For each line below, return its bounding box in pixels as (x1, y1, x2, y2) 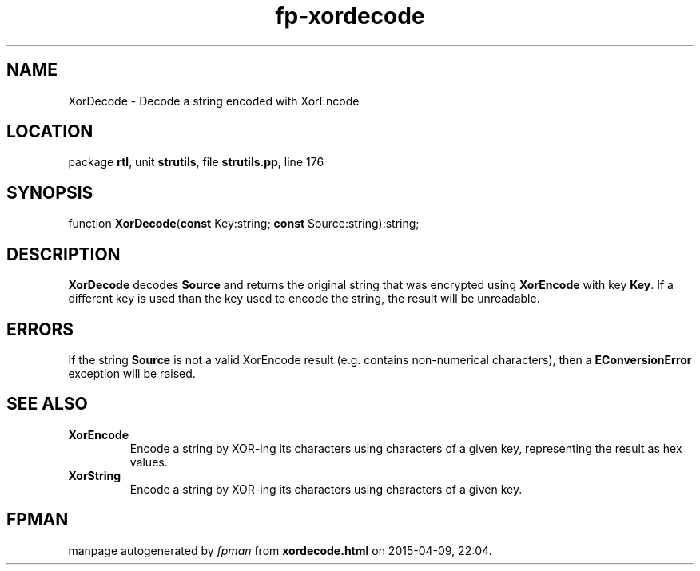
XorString (68, 468, 121, 482)
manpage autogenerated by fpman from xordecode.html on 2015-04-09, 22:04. (68, 543, 492, 557)
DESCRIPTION (6, 244, 121, 264)
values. (129, 454, 168, 469)
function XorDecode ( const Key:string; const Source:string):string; (68, 216, 420, 231)
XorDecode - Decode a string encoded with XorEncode (68, 93, 360, 108)
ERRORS (6, 319, 74, 339)
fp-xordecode (275, 2, 425, 30)
